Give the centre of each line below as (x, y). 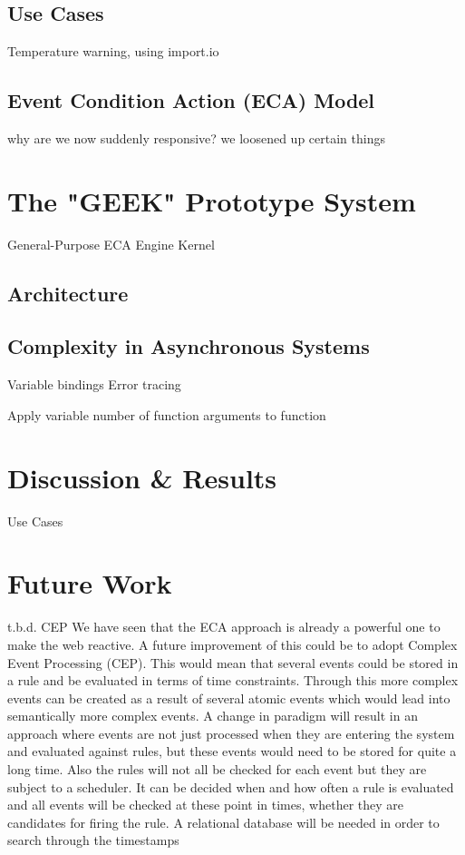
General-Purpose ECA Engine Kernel (111, 244)
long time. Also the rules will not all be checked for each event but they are (217, 769)
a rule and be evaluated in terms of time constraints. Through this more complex (233, 680)
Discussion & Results (142, 477)
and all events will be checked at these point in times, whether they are (205, 805)
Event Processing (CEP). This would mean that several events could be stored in (233, 662)
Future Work (90, 583)
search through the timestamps (93, 840)
